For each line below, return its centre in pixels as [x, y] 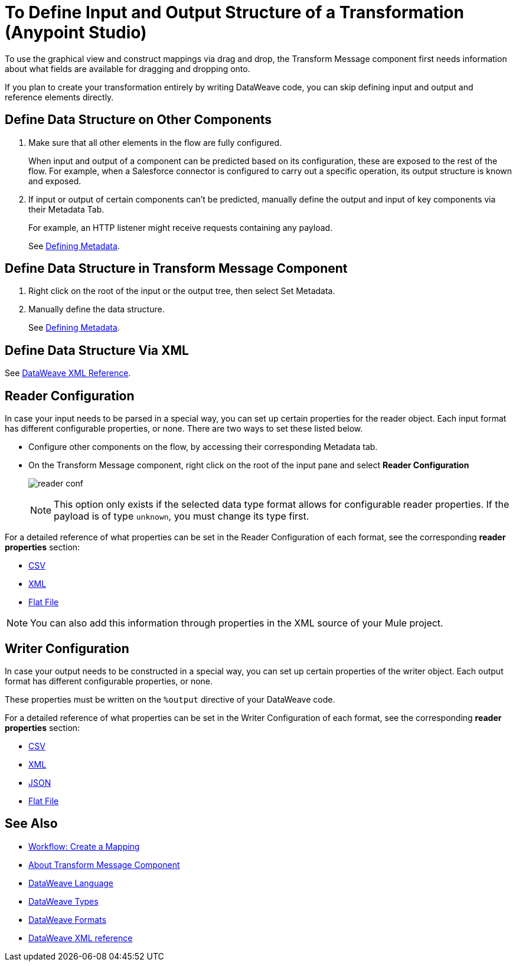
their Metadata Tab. [66, 209]
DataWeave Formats [68, 919]
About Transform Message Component [104, 864]
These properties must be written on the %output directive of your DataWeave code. [170, 699]
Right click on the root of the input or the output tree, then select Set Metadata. [182, 291]
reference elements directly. [59, 97]
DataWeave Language [71, 883]
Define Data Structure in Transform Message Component [176, 269]
